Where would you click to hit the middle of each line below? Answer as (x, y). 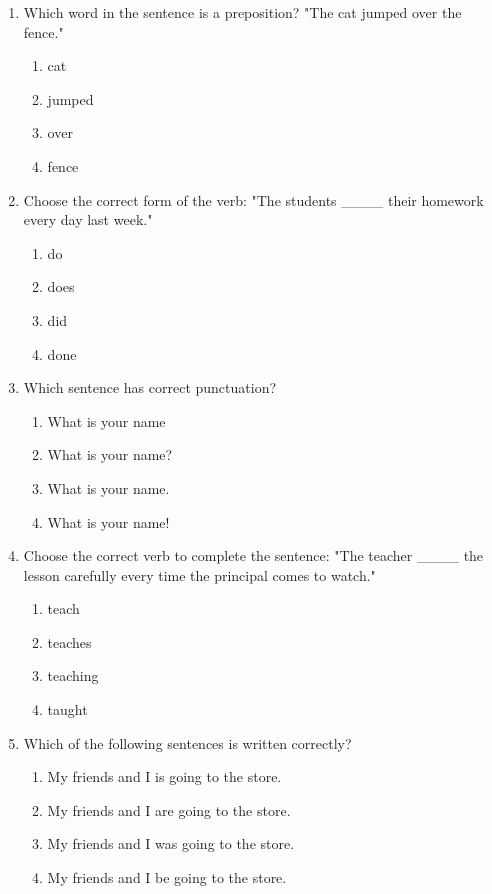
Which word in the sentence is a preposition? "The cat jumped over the (242, 12)
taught (67, 709)
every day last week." (88, 219)
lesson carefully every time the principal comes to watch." (199, 574)
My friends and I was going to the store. (171, 843)
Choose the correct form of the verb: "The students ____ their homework (253, 199)
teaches (69, 641)
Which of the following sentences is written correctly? (187, 742)
